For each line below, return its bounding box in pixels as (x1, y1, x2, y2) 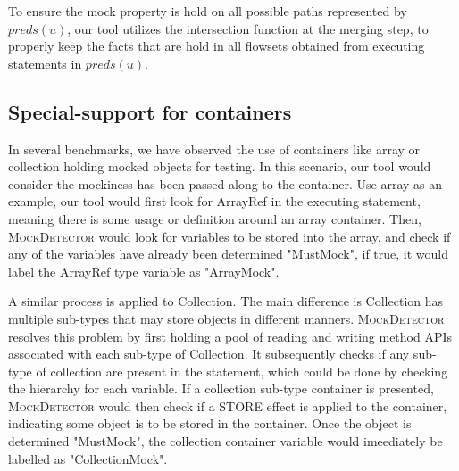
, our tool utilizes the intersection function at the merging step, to (67, 19, 429, 37)
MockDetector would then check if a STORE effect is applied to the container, (8, 396, 447, 415)
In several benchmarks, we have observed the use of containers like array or (8, 139, 421, 158)
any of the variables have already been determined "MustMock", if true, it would (8, 244, 449, 263)
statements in (8, 54, 82, 72)
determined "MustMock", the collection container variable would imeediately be (8, 432, 443, 450)
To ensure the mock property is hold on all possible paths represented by (8, 2, 407, 20)
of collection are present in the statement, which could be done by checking (36, 361, 448, 380)
